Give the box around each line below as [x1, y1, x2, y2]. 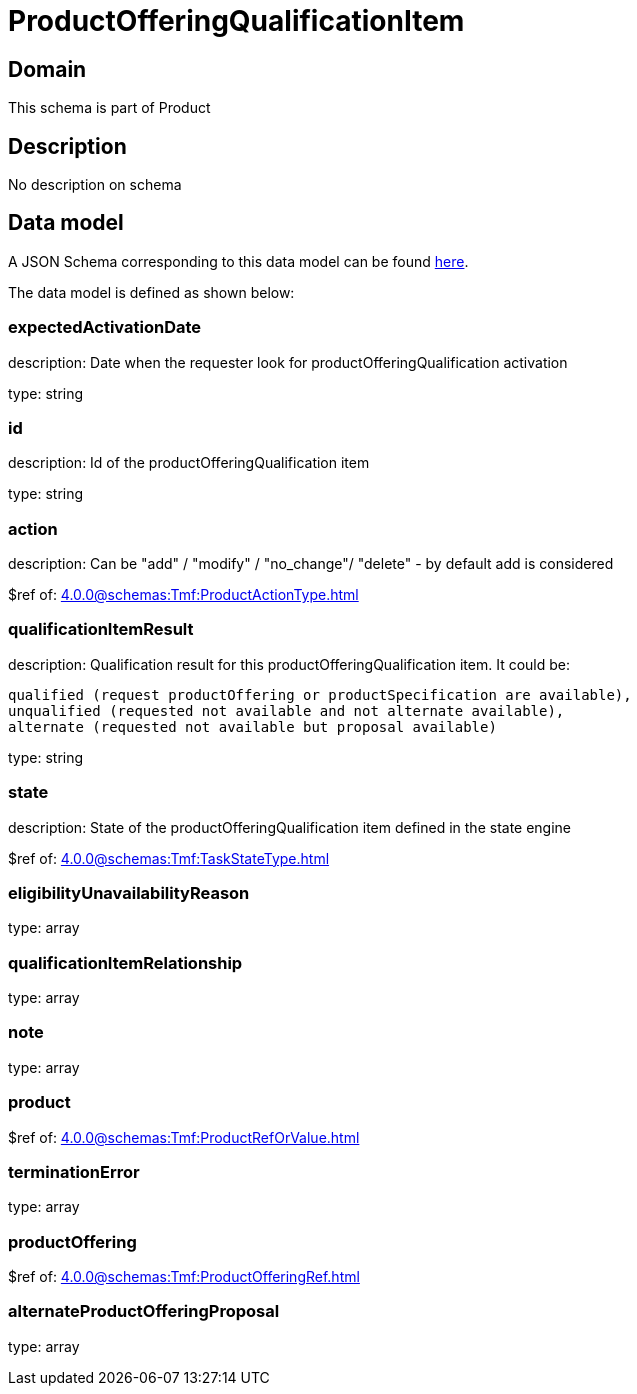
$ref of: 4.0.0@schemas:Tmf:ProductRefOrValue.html [8, 1128, 360, 1146]
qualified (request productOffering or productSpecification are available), [8, 686, 632, 703]
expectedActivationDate [8, 317, 202, 338]
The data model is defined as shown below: [8, 283, 295, 301]
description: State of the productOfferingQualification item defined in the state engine [8, 818, 572, 836]
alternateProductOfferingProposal [8, 1301, 280, 1322]
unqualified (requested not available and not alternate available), [8, 702, 565, 719]
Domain [8, 56, 87, 82]
